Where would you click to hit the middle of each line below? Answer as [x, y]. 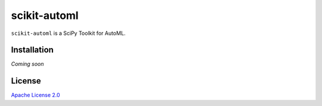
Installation [32, 50]
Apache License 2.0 [35, 95]
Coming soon [27, 64]
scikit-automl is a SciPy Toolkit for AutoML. [68, 33]
